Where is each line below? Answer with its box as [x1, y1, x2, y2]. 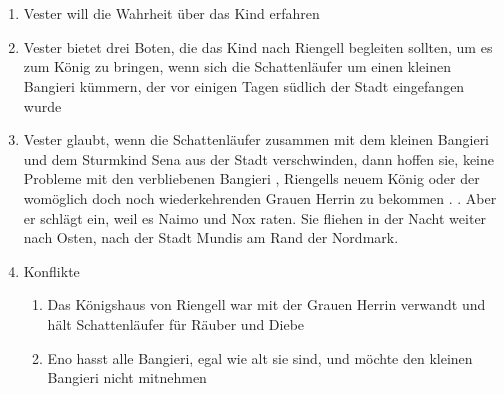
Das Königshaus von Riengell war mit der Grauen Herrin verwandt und [47, 294, 486, 315]
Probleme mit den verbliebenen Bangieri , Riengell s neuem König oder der [23, 168, 480, 189]
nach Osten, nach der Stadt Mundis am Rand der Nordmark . [23, 227, 399, 248]
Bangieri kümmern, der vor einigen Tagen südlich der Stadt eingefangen [23, 75, 465, 96]
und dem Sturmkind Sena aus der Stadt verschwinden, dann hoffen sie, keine [23, 148, 495, 169]
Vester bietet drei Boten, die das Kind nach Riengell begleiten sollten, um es [23, 36, 493, 57]
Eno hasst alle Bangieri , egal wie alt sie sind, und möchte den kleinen [47, 347, 473, 368]
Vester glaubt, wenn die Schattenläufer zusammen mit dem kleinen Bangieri [23, 129, 490, 150]
